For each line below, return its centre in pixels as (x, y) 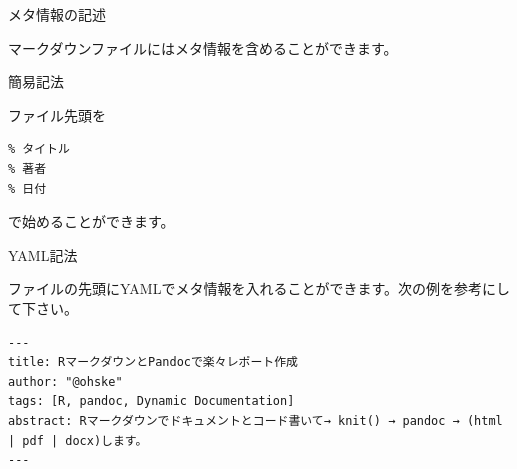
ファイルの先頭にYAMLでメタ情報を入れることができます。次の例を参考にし (259, 288)
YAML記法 (43, 254)
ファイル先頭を (57, 114)
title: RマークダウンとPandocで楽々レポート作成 (153, 362)
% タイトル (39, 149)
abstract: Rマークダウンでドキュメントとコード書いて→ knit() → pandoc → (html (255, 420)
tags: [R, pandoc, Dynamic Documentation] (151, 401)
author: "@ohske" (65, 381)
